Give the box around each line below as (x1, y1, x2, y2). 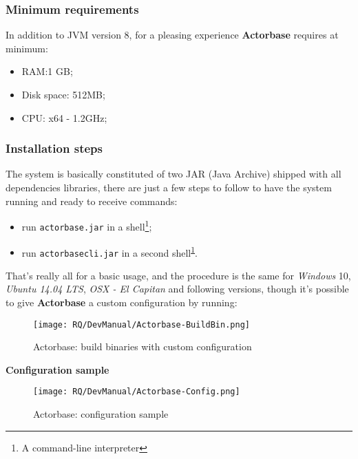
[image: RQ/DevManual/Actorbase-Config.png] (33, 387, 240, 397)
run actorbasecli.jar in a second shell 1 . (21, 243, 198, 259)
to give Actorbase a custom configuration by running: (6, 295, 238, 309)
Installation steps (6, 140, 103, 157)
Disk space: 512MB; (21, 87, 105, 101)
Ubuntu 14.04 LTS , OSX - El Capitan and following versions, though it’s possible (6, 281, 349, 296)
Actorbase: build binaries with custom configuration (33, 339, 252, 354)
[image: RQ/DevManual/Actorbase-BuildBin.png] (33, 319, 250, 330)
